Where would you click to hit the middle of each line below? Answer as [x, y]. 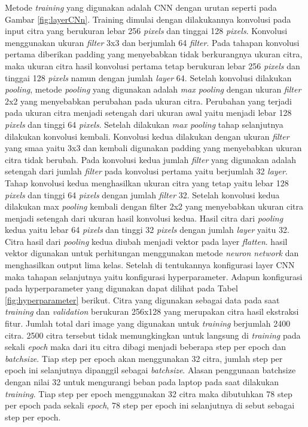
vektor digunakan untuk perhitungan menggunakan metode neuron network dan [152, 253]
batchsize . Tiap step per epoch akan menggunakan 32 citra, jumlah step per [144, 358]
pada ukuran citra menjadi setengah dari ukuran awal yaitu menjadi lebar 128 [148, 113]
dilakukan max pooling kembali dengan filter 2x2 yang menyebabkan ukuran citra [154, 206]
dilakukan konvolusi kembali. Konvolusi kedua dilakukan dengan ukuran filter [147, 136]
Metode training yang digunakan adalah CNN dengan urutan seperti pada [141, 7]
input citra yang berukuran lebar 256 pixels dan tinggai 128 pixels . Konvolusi [146, 31]
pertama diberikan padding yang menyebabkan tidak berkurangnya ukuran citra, [154, 54]
